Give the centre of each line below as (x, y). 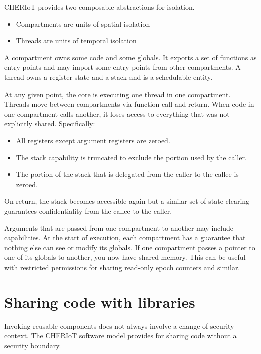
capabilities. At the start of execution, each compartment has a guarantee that (125, 238)
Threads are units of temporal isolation (76, 40)
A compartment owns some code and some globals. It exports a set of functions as (130, 57)
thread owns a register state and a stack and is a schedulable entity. (108, 77)
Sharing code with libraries (100, 301)
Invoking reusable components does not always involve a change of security (119, 326)
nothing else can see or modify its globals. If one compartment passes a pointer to (130, 247)
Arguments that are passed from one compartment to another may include (119, 228)
